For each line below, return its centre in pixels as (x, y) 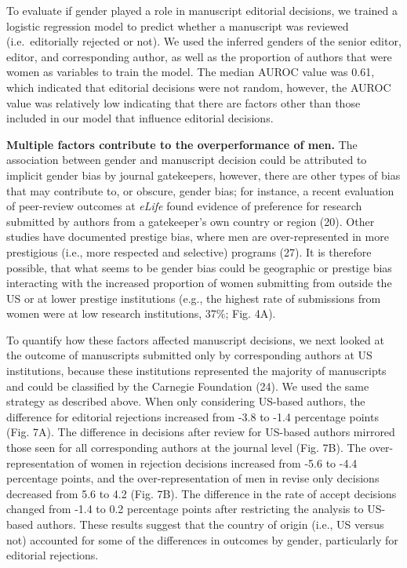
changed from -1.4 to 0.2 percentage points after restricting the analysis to (185, 509)
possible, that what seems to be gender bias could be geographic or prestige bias (199, 267)
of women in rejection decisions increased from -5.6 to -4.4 (218, 462)
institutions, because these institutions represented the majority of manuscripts (196, 371)
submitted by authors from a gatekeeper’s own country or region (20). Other (191, 221)
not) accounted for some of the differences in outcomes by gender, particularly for (202, 539)
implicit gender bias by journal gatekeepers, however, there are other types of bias (203, 175)
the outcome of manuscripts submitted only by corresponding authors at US (189, 355)
